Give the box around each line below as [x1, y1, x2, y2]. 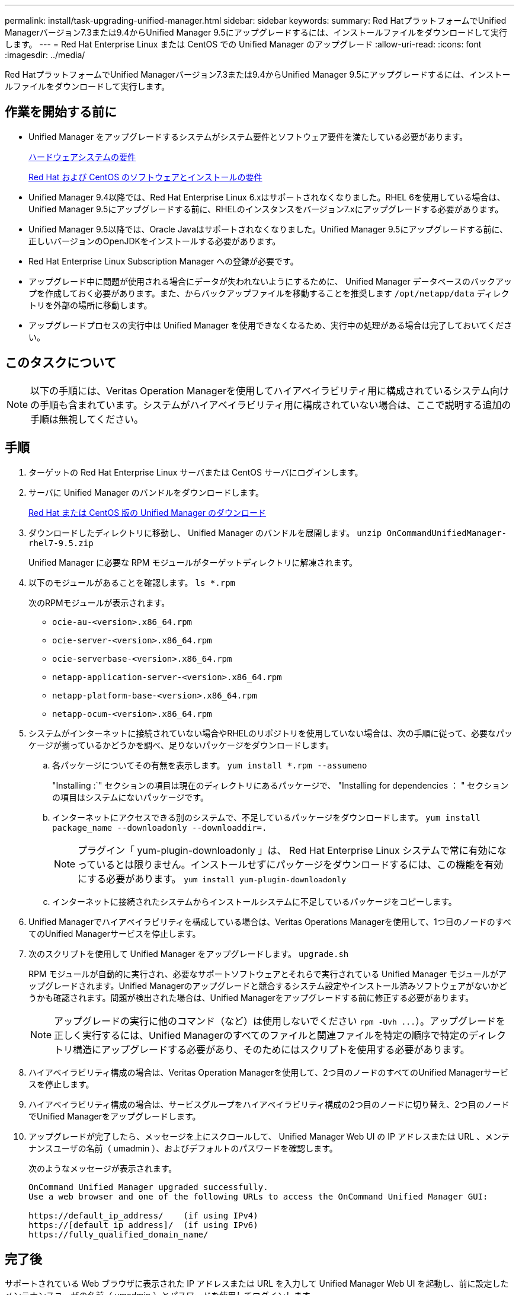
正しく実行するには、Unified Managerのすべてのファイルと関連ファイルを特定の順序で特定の [54, 1029, 469, 1041]
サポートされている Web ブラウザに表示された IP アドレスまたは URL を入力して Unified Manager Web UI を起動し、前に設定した [5, 1278, 509, 1289]
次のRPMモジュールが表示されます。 [28, 597, 170, 608]
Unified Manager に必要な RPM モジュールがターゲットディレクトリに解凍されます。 [28, 557, 358, 567]
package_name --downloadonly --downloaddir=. [52, 822, 267, 832]
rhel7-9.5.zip [28, 538, 94, 548]
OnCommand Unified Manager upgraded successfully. [28, 1182, 268, 1192]
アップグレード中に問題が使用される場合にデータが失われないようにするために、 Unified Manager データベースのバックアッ [28, 276, 512, 286]
